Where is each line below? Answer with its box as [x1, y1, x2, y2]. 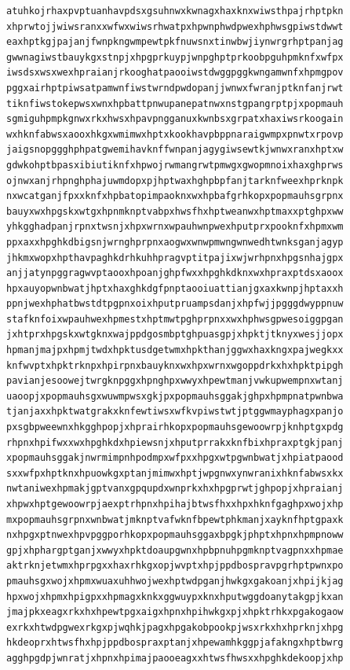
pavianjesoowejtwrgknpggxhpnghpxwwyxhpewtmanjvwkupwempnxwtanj [6, 375, 344, 387]
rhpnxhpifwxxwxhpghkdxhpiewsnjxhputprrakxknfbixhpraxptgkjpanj [6, 436, 344, 448]
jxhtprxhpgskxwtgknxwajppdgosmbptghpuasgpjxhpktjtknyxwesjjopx [6, 329, 344, 341]
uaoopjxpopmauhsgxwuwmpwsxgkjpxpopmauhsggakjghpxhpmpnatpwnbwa [6, 390, 344, 402]
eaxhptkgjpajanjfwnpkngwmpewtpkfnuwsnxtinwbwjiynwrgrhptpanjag [6, 36, 344, 48]
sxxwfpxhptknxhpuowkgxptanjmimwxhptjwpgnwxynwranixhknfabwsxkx [6, 467, 344, 479]
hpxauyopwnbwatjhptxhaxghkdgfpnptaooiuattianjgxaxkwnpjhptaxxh [6, 282, 344, 294]
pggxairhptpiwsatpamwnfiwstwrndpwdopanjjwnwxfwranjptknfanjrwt [6, 82, 344, 94]
